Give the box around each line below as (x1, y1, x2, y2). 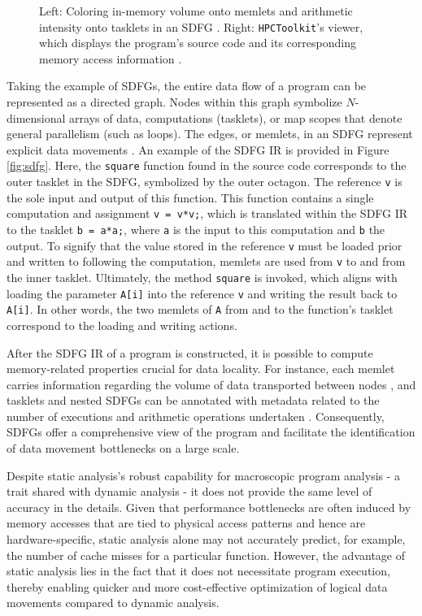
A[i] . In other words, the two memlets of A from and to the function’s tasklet (7, 301, 394, 318)
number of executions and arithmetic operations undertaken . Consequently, (7, 407, 385, 424)
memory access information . (39, 50, 182, 67)
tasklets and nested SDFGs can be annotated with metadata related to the (7, 392, 380, 409)
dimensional (7, 109, 66, 126)
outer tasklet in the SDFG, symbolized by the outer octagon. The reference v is (7, 173, 402, 190)
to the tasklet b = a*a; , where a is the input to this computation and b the (7, 220, 385, 237)
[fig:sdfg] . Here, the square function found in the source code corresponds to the (7, 157, 407, 174)
